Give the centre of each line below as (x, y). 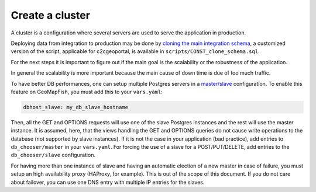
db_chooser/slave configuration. (53, 155)
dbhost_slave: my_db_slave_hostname (76, 107)
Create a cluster (51, 15)
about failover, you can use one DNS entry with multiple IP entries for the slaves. (108, 182)
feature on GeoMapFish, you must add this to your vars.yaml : (87, 92)
